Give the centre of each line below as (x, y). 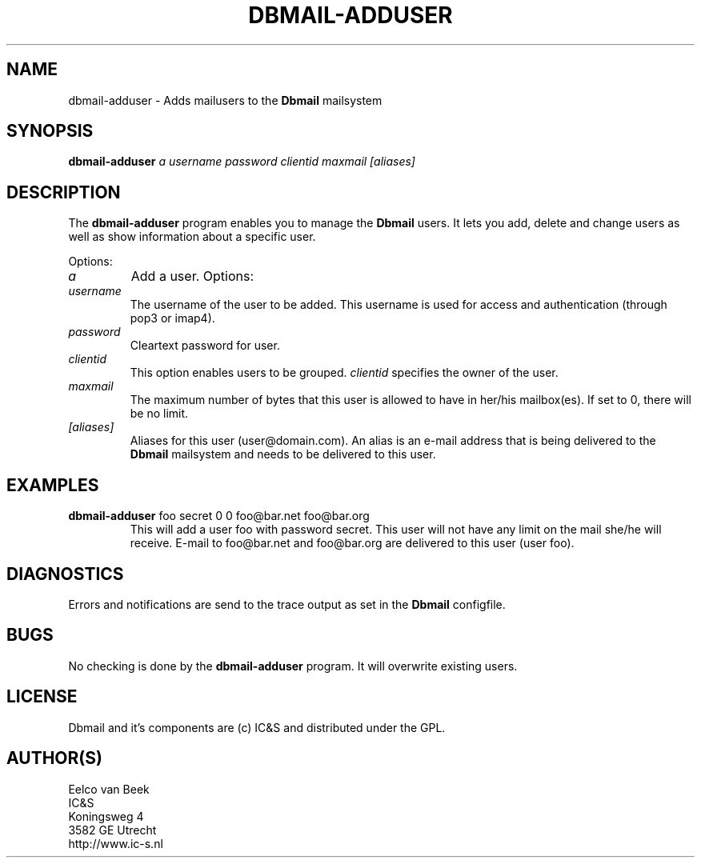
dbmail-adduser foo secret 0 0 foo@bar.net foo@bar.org (219, 516)
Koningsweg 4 (106, 816)
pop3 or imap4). (172, 318)
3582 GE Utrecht (112, 830)
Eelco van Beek (109, 789)
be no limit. (159, 414)
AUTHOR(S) (54, 758)
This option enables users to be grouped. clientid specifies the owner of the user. (344, 373)
